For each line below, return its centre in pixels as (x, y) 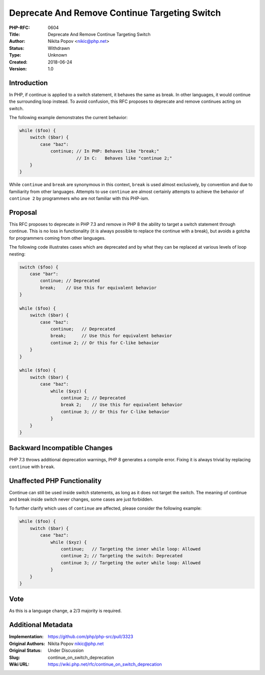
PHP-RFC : (20, 28)
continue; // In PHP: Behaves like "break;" (105, 151)
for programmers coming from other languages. (57, 238)
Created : (18, 62)
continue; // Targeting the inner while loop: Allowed (131, 549)
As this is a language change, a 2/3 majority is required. (66, 611)
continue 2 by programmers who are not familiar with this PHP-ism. (79, 198)
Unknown (57, 55)
